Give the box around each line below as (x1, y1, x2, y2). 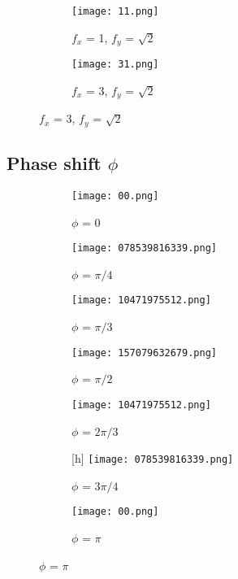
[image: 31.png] (71, 59, 159, 71)
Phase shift (6, 150, 102, 176)
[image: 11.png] (71, 6, 159, 17)
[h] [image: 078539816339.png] (71, 450, 234, 467)
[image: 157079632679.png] (71, 346, 217, 359)
